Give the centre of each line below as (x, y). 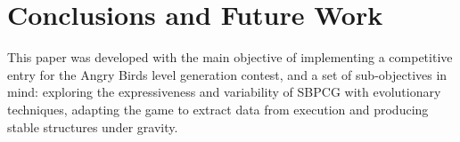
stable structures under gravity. (93, 126)
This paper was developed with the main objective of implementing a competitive (230, 57)
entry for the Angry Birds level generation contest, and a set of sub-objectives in (227, 74)
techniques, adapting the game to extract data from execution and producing (218, 109)
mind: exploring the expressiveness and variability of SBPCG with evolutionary (224, 92)
